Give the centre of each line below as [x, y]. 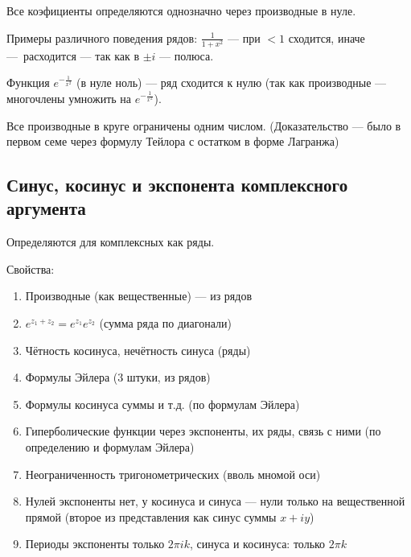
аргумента [46, 208]
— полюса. [187, 55]
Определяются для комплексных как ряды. [111, 242]
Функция [28, 83]
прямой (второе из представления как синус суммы [151, 516]
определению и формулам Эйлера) [110, 447]
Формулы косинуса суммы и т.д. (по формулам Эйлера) [162, 404]
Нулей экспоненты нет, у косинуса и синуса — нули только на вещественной [215, 501]
